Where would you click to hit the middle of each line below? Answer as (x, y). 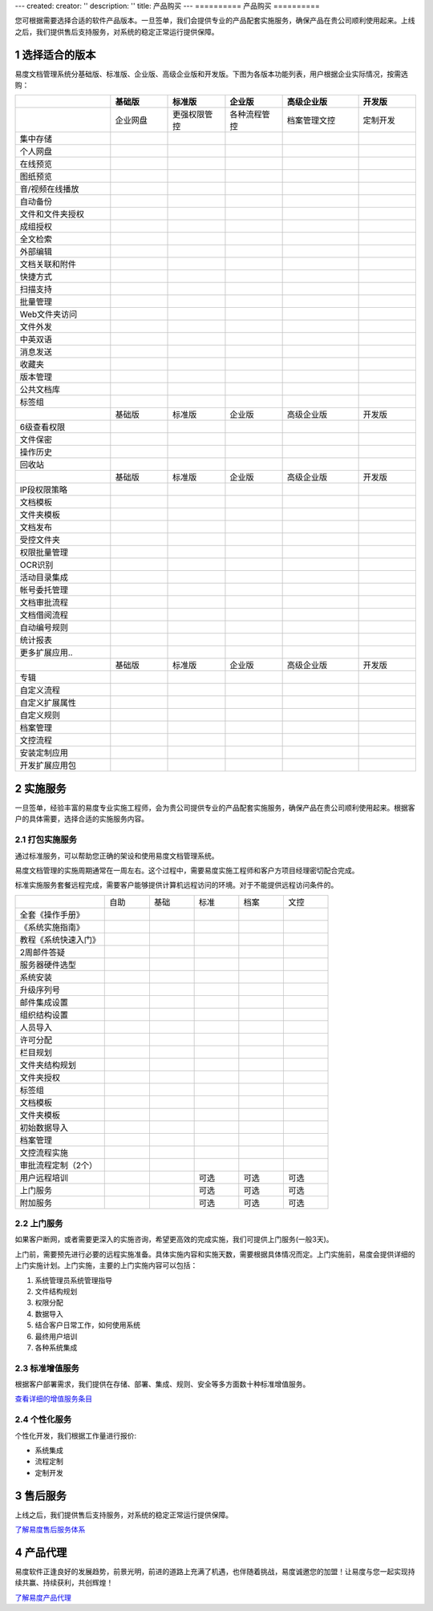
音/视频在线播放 (49, 189)
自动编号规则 (44, 628)
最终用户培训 (56, 1336)
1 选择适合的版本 (55, 55)
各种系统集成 (56, 1347)
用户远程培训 (44, 1177)
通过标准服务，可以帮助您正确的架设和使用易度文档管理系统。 (117, 856)
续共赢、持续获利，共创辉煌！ (64, 1583)
